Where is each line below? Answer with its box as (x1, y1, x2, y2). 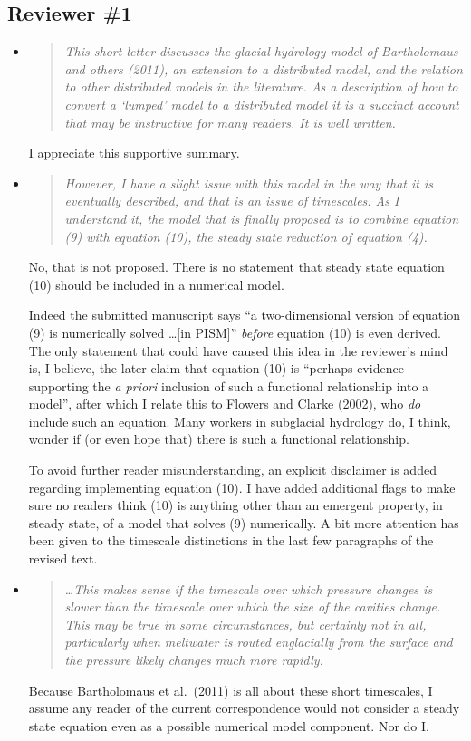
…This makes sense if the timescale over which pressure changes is (64, 579, 433, 598)
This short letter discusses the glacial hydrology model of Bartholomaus (64, 42, 458, 61)
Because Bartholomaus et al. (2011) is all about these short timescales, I (28, 680, 433, 699)
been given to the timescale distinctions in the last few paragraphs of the (28, 531, 434, 550)
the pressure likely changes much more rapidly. (64, 650, 323, 669)
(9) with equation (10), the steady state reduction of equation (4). (64, 226, 428, 245)
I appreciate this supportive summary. (28, 143, 240, 162)
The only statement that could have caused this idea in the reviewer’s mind (28, 341, 448, 360)
